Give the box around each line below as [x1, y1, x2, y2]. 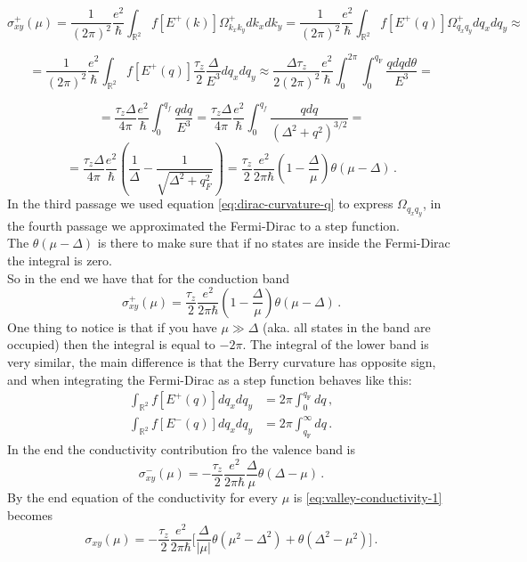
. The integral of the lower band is [242, 335, 429, 354]
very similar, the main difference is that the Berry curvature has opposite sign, [7, 352, 436, 371]
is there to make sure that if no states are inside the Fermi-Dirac [97, 233, 450, 252]
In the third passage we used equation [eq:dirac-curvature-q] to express [7, 194, 393, 213]
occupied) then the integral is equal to [7, 335, 215, 354]
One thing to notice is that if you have [7, 317, 217, 336]
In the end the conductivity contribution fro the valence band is [7, 440, 356, 459]
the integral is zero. [7, 251, 112, 270]
